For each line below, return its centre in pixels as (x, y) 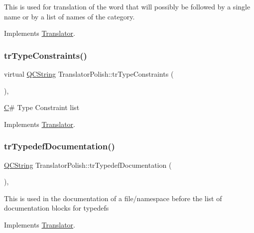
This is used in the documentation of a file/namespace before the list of (113, 198)
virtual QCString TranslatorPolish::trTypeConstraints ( (89, 74)
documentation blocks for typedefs (57, 208)
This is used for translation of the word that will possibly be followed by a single (127, 6)
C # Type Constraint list (42, 107)
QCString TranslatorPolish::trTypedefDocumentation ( (88, 165)
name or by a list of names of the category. (69, 16)
